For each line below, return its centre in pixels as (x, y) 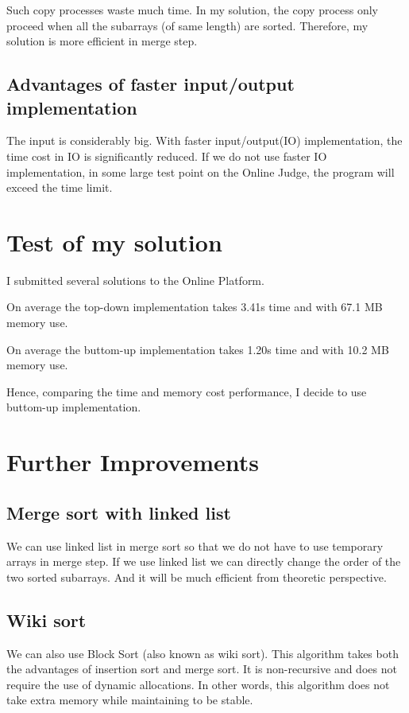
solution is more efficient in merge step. (102, 41)
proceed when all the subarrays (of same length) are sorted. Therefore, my (187, 25)
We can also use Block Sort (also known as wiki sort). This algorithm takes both (203, 653)
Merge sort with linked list (119, 512)
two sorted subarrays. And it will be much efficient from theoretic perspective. (197, 577)
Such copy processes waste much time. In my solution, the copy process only (192, 10)
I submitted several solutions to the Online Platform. (135, 280)
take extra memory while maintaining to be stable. (130, 700)
